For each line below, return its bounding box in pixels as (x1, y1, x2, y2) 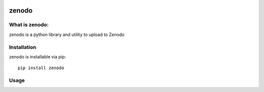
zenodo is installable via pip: (9, 54, 66, 59)
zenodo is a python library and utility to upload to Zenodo (9, 32, 125, 37)
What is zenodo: (9, 21, 49, 28)
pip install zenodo (18, 65, 65, 71)
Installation (9, 44, 37, 51)
